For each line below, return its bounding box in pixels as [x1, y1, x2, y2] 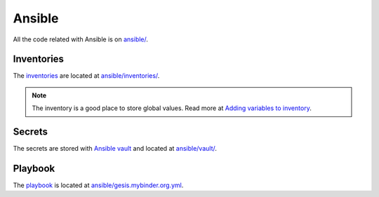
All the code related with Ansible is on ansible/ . [13, 35, 149, 43]
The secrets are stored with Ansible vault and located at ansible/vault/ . [13, 144, 218, 153]
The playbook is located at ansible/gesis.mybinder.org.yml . [13, 181, 184, 189]
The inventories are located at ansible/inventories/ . [13, 72, 160, 80]
